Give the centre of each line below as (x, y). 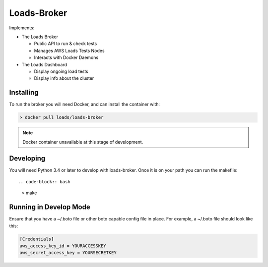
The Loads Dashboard (44, 64)
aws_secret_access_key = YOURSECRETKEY (68, 253)
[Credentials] (37, 239)
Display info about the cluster (64, 78)
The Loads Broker (40, 37)
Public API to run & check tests (66, 44)
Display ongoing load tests (61, 71)
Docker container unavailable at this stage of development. (83, 142)
